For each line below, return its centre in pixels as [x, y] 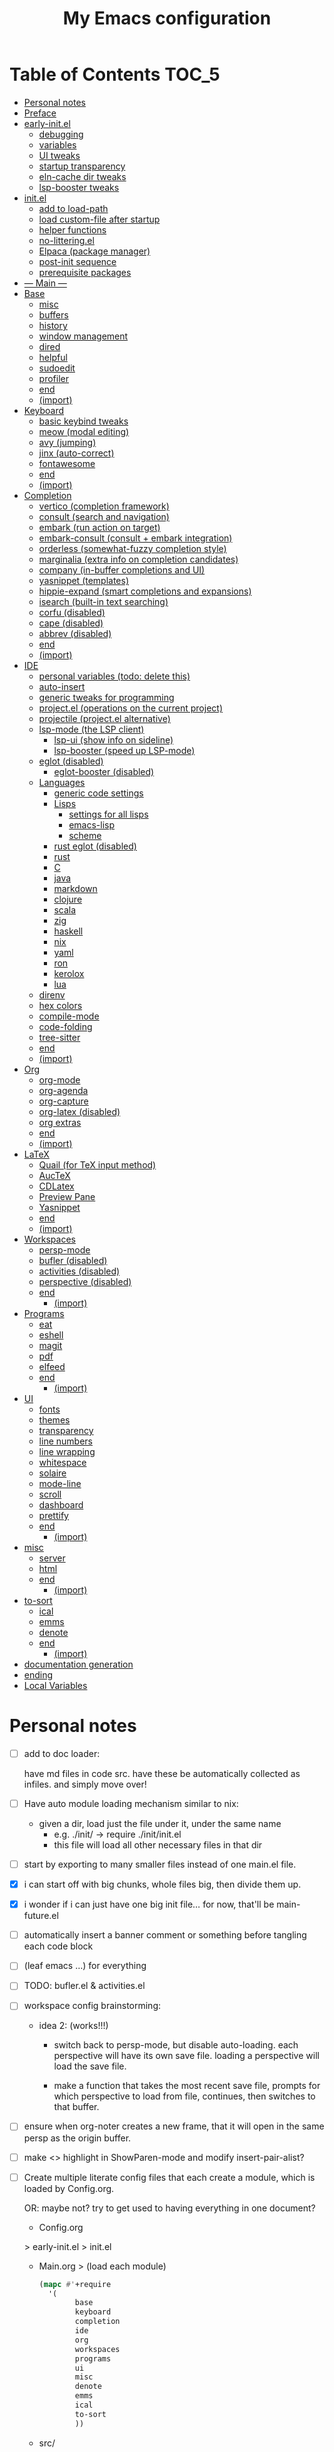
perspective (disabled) [85, 1281]
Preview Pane [67, 1196]
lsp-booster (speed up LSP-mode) [124, 750]
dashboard [61, 1504]
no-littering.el [66, 240]
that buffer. [76, 2107]
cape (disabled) [71, 623]
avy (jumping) [67, 442]
